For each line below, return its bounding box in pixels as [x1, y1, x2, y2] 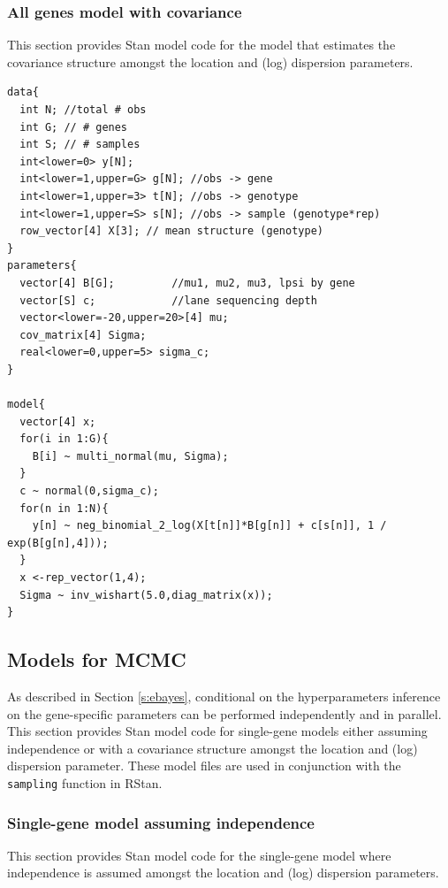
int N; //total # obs [19, 103, 147, 116]
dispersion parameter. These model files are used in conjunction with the [7, 756, 401, 775]
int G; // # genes [19, 120, 128, 134]
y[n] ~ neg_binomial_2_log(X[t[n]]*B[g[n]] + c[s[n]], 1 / [32, 519, 387, 532]
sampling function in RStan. [7, 773, 163, 792]
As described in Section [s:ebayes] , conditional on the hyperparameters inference [7, 687, 441, 706]
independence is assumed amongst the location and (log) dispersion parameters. [7, 863, 439, 882]
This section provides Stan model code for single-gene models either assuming [7, 722, 428, 740]
